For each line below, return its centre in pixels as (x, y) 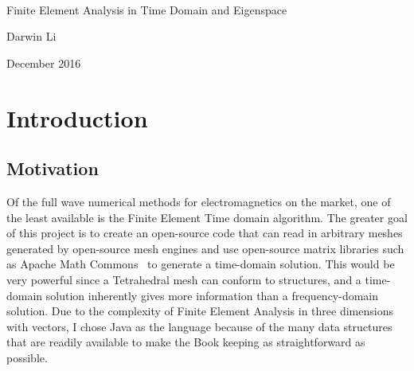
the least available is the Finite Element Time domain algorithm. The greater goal (207, 217)
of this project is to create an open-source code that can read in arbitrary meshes (205, 233)
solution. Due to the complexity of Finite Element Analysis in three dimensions (200, 311)
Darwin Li (31, 36)
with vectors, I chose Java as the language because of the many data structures (199, 326)
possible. (27, 357)
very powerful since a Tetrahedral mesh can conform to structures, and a (184, 279)
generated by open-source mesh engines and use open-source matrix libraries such (205, 248)
